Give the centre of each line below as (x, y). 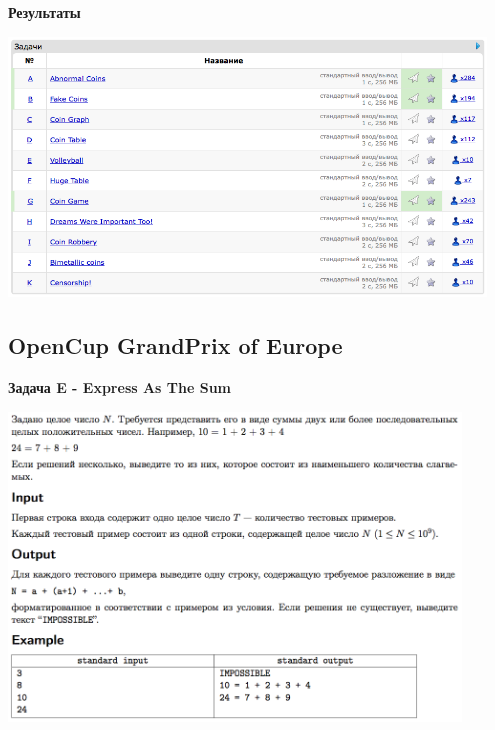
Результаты (44, 12)
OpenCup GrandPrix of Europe (175, 345)
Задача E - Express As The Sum (120, 387)
